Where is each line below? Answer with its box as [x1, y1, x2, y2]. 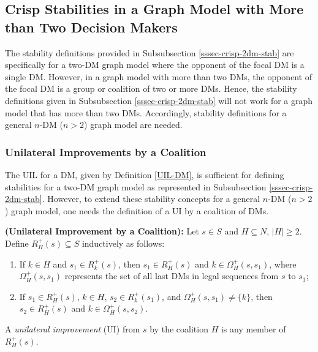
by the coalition [150, 322, 208, 335]
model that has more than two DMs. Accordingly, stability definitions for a [5, 106, 287, 119]
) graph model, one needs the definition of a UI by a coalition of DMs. [5, 204, 269, 217]
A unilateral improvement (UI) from [5, 322, 140, 335]
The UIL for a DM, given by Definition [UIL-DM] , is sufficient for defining [5, 168, 284, 181]
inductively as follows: [81, 236, 165, 249]
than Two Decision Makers [5, 17, 178, 36]
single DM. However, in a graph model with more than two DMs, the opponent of [5, 70, 312, 83]
